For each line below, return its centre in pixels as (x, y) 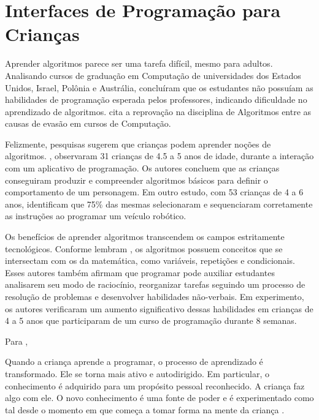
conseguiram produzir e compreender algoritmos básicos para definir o (136, 180)
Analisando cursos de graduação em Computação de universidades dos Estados (153, 75)
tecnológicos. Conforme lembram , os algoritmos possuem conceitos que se (144, 248)
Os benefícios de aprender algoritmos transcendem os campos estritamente (145, 237)
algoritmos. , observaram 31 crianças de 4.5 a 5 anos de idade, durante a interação (159, 156)
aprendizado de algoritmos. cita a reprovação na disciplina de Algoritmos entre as (158, 111)
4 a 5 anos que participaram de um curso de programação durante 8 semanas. (151, 321)
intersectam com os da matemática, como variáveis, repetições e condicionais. (150, 261)
